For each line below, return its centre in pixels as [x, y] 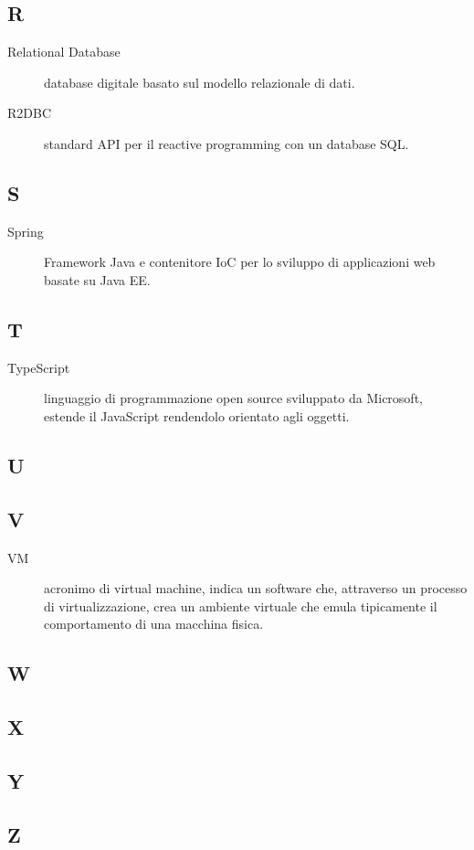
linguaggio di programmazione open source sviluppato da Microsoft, [233, 398]
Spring [26, 231]
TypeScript [39, 367]
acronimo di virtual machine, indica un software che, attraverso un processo [256, 588]
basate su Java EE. [97, 279]
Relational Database [64, 52]
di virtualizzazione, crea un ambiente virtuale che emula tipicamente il [241, 606]
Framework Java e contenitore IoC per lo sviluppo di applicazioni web [240, 262]
